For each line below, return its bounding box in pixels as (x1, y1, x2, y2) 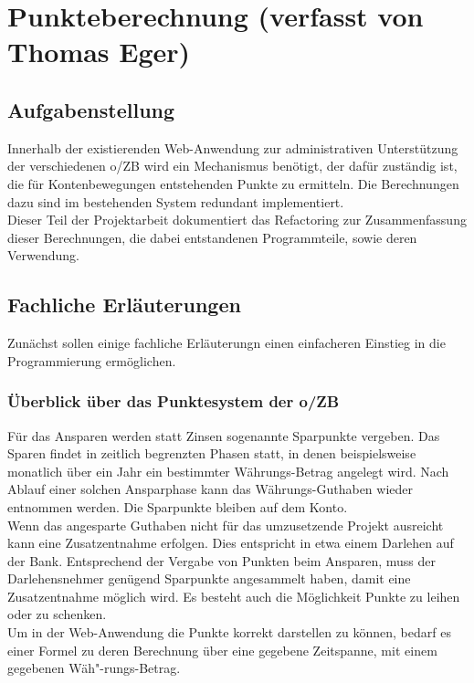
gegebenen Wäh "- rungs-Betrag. (7, 658, 181, 678)
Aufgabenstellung (7, 95, 175, 123)
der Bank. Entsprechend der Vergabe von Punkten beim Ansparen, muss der (7, 551, 436, 570)
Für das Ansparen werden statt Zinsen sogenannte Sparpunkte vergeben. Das (7, 426, 440, 445)
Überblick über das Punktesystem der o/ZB (7, 390, 340, 413)
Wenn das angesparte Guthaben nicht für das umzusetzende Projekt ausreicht (7, 515, 444, 534)
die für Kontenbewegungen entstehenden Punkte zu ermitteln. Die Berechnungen (7, 173, 459, 193)
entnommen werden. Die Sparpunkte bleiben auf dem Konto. (7, 497, 348, 516)
